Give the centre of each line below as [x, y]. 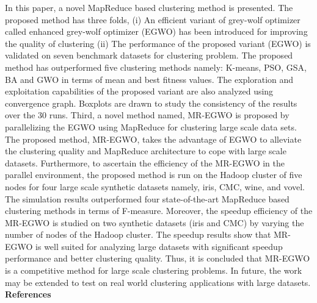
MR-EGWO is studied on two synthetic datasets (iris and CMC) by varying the [155, 222]
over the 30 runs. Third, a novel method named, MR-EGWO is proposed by [147, 115]
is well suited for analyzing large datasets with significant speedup [159, 246]
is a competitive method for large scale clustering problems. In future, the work [154, 270]
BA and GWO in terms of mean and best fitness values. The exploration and [149, 79]
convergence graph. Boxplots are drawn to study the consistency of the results [151, 103]
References [28, 294]
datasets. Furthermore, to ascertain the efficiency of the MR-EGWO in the [145, 162]
